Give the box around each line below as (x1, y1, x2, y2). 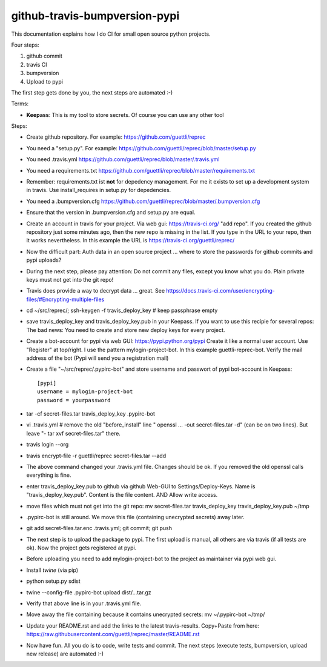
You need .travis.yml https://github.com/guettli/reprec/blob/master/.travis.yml (26, 156, 220, 163)
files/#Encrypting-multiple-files (26, 296, 105, 303)
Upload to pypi (26, 78, 64, 85)
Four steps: (11, 41, 39, 48)
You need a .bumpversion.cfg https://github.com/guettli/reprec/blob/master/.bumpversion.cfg (26, 197, 260, 205)
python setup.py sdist (26, 577, 81, 585)
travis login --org (26, 441, 69, 448)
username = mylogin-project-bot (37, 388, 133, 395)
